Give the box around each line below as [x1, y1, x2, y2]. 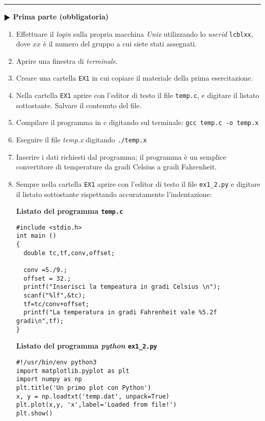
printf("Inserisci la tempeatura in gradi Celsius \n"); [23, 283, 221, 291]
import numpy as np [16, 376, 82, 383]
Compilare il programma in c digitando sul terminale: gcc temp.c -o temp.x [16, 117, 259, 128]
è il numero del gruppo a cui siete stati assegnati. [43, 38, 197, 49]
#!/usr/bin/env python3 [16, 358, 97, 366]
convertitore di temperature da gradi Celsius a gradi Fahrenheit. [16, 161, 217, 172]
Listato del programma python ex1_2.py [16, 340, 157, 351]
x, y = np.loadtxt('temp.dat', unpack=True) [16, 392, 170, 400]
